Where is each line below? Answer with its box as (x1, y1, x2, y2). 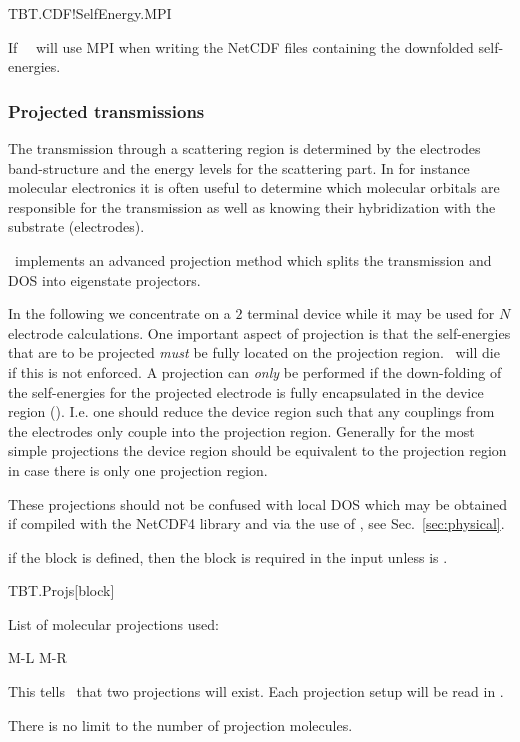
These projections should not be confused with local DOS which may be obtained (8, 493, 508, 514)
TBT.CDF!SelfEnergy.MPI (8, 3, 172, 23)
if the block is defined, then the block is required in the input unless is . (8, 546, 448, 567)
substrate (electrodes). (8, 216, 145, 237)
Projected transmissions (8, 98, 205, 123)
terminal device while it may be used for (247, 303, 495, 324)
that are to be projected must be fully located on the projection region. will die (8, 342, 500, 363)
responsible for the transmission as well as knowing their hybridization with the (8, 196, 496, 217)
